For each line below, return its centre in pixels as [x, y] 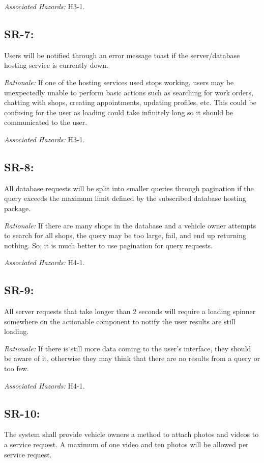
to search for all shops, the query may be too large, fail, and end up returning [125, 235]
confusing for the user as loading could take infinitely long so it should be [119, 112]
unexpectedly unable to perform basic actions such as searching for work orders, [129, 92]
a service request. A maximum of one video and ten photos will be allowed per [126, 444]
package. [18, 208]
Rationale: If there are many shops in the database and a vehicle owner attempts [130, 225]
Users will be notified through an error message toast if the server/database [122, 55]
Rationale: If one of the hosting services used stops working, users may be [119, 82]
